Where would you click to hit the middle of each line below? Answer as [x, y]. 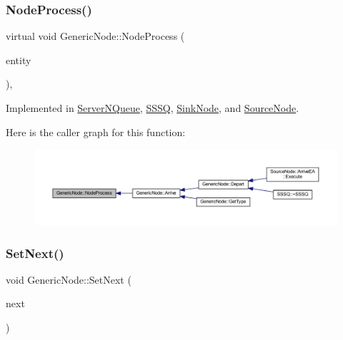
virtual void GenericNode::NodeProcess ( [95, 36]
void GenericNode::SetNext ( [69, 279]
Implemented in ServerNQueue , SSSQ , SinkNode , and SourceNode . [153, 108]
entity [19, 60]
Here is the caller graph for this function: [96, 132]
